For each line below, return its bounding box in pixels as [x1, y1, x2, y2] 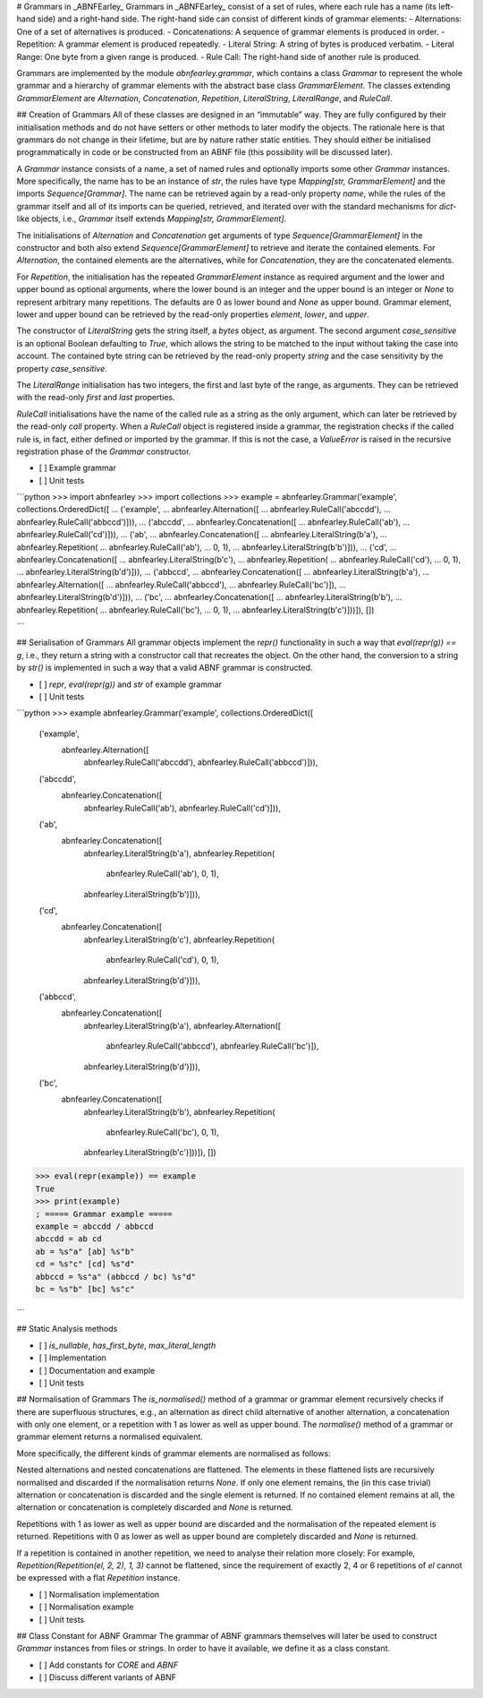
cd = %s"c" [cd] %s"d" [35, 1259, 135, 1269]
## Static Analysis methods [16, 1324, 118, 1334]
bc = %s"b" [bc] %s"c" [35, 1283, 135, 1294]
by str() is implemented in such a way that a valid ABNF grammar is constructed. [16, 663, 313, 673]
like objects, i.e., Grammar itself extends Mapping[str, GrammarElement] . [16, 213, 287, 224]
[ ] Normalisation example [38, 1601, 134, 1612]
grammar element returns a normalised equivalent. [16, 1431, 203, 1442]
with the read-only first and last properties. [16, 392, 175, 403]
